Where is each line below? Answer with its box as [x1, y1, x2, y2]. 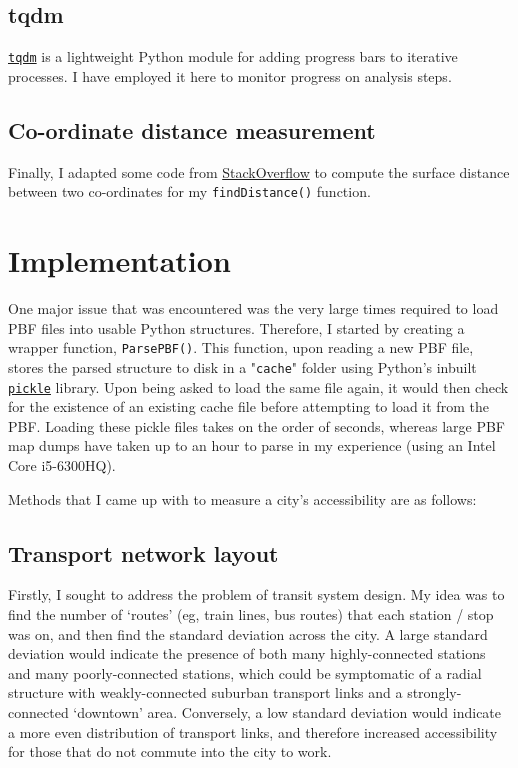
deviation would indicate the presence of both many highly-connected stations [8, 643, 486, 664]
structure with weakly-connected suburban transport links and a [8, 682, 403, 703]
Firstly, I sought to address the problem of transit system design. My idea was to [8, 584, 505, 605]
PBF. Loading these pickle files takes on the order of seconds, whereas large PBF [8, 415, 505, 436]
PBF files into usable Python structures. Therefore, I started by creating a [8, 317, 465, 338]
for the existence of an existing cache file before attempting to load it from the [8, 396, 489, 417]
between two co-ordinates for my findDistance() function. [8, 181, 371, 202]
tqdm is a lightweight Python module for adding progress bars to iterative [8, 46, 458, 67]
